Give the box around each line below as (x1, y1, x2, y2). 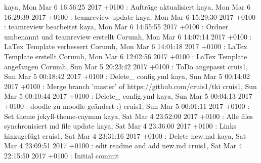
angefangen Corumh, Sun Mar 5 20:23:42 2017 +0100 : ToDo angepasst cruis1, (4, 61, 248, 71)
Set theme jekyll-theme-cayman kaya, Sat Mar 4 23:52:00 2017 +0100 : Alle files (4, 110, 253, 121)
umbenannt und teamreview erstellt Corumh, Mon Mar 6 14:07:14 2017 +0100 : (4, 31, 252, 42)
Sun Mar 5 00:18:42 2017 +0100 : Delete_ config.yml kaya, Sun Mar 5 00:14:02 (4, 71, 250, 81)
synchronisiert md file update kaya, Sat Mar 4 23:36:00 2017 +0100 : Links (4, 120, 237, 131)
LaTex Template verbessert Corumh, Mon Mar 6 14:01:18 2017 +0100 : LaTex (4, 41, 247, 52)
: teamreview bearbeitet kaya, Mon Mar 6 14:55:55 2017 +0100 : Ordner (4, 21, 229, 32)
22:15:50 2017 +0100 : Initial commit (4, 150, 119, 160)
